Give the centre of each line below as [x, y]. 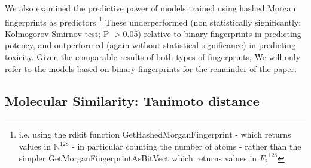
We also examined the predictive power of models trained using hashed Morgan [150, 8]
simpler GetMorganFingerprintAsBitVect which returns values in [138, 158]
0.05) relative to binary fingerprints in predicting [212, 33]
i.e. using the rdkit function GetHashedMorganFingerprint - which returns [155, 134]
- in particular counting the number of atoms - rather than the [187, 146]
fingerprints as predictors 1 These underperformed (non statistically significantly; [153, 21]
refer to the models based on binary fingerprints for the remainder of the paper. [151, 68]
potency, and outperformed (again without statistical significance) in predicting [150, 45]
